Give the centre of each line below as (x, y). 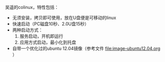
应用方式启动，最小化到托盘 (48, 42)
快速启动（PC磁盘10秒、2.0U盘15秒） (50, 24)
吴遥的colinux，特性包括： (32, 7)
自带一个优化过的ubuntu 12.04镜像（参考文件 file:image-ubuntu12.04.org (86, 48)
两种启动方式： (27, 30)
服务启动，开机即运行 (41, 36)
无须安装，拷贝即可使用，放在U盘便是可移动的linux (64, 18)
